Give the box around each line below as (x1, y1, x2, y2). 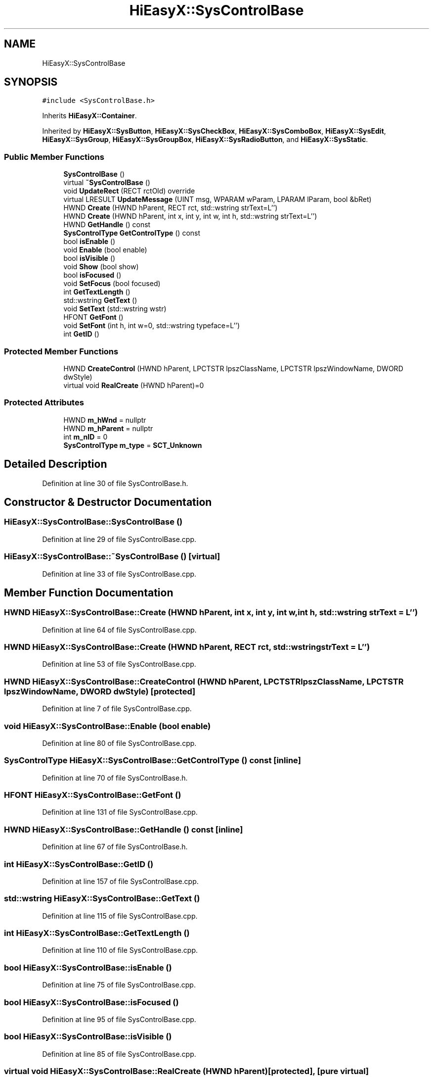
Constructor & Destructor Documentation (4, 495, 212, 508)
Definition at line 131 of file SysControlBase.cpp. (42, 808, 198, 817)
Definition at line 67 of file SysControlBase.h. (42, 842, 188, 851)
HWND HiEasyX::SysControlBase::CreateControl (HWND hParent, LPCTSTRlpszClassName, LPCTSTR (4, 676, 404, 687)
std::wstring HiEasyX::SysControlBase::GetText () (4, 893, 200, 904)
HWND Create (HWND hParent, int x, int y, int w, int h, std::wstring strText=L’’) (63, 212, 317, 221)
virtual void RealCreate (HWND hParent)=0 (63, 381, 204, 390)
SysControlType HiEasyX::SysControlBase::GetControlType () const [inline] (4, 755, 301, 766)
